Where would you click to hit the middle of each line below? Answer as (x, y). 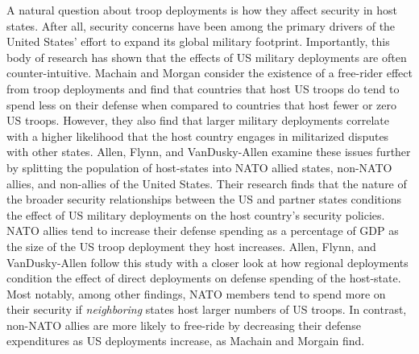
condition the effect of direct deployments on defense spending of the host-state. (204, 278)
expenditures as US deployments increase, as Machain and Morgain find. (186, 341)
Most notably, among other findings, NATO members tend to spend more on (196, 293)
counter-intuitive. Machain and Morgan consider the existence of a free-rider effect (209, 73)
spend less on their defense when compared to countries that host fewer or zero (202, 104)
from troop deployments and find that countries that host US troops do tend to (203, 88)
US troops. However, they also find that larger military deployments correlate (198, 120)
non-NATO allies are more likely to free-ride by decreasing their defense (184, 325)
